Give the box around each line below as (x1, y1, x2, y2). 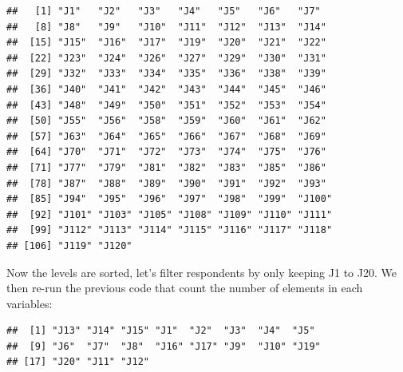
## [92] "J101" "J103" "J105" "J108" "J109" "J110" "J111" (6, 208, 333, 220)
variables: (6, 295, 53, 311)
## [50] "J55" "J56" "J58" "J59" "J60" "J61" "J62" (6, 115, 326, 127)
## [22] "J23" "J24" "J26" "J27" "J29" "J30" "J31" (6, 52, 326, 64)
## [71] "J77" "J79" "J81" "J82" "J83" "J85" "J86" (6, 161, 326, 173)
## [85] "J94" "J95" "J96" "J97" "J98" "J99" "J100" (6, 193, 333, 205)
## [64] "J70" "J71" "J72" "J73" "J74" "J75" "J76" (6, 146, 326, 158)
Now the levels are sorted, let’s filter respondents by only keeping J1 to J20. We (6, 263, 397, 280)
